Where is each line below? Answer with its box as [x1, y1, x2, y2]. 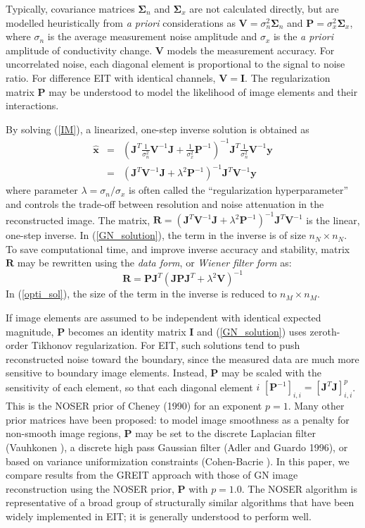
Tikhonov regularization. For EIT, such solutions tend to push [31, 338, 300, 352]
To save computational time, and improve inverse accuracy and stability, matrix [6, 241, 350, 256]
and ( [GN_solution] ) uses [196, 324, 307, 338]
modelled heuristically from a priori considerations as [6, 15, 236, 30]
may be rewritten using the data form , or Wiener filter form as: [17, 255, 292, 270]
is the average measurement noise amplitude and [47, 29, 257, 44]
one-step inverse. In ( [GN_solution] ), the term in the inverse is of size [6, 228, 306, 242]
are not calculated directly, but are [189, 1, 339, 16]
